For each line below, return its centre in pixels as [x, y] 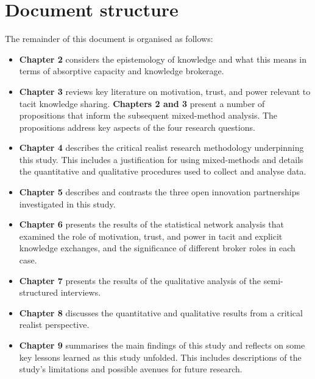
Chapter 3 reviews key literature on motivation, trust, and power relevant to [165, 91]
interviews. [81, 292]
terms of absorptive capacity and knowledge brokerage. [122, 71]
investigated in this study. [67, 203]
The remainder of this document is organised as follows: [109, 39]
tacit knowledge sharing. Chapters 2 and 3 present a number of [142, 103]
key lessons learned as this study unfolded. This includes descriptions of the [160, 357]
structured [38, 292]
